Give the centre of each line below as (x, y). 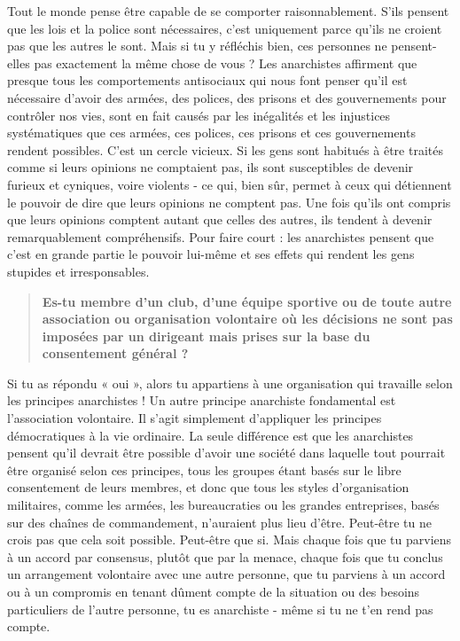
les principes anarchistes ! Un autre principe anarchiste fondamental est (202, 400)
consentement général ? (115, 353)
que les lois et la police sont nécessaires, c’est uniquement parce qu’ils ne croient (225, 28)
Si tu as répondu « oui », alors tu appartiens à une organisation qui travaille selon (230, 383)
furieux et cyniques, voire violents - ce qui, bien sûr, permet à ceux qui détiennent (230, 184)
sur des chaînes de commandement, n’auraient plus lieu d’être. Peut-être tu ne (219, 522)
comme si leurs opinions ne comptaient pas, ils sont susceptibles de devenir (211, 167)
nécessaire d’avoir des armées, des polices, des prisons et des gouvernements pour (227, 97)
